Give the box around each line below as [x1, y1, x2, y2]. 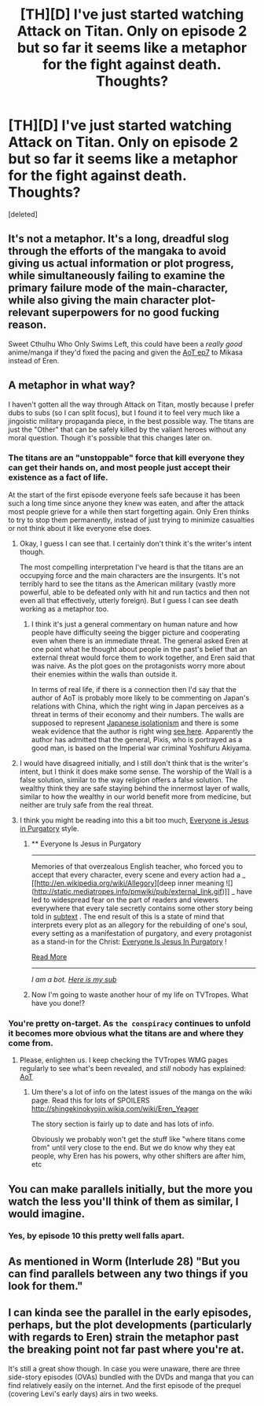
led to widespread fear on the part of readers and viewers [31, 895, 218, 904]
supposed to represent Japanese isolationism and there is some [31, 718, 240, 727]
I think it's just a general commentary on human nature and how [31, 619, 238, 628]
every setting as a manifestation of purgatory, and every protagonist [31, 928, 252, 937]
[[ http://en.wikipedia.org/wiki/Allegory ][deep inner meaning [31, 878, 225, 888]
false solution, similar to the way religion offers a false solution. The [19, 775, 238, 784]
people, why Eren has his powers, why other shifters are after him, [31, 1151, 246, 1161]
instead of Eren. [8, 355, 60, 365]
